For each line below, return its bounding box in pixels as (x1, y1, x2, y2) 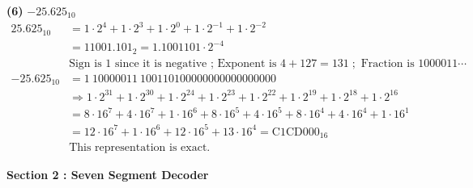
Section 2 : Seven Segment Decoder (6, 166, 209, 183)
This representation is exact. (69, 142, 211, 154)
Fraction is (360, 57, 415, 69)
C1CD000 (271, 126, 320, 138)
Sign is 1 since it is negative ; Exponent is (69, 57, 277, 69)
